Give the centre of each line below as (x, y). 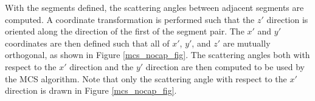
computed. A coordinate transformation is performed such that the (130, 19)
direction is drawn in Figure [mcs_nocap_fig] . (91, 90)
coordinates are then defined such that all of (87, 43)
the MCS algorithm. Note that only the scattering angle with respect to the (146, 78)
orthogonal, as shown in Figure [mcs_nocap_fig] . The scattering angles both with (157, 55)
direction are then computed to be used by (225, 66)
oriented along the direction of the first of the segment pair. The (125, 31)
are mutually (247, 43)
